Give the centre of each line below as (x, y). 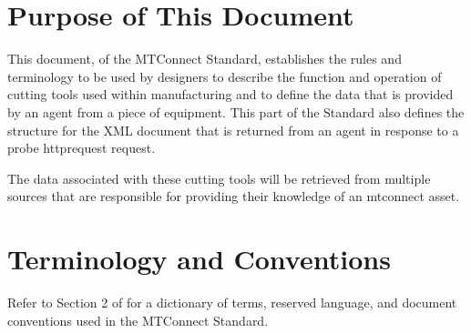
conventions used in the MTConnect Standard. (138, 320)
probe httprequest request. (82, 148)
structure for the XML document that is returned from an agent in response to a (233, 130)
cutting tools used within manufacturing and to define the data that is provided (230, 94)
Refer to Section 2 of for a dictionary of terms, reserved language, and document (232, 302)
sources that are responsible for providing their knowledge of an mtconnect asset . (234, 196)
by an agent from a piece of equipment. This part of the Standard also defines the (236, 111)
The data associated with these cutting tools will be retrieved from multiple (219, 178)
